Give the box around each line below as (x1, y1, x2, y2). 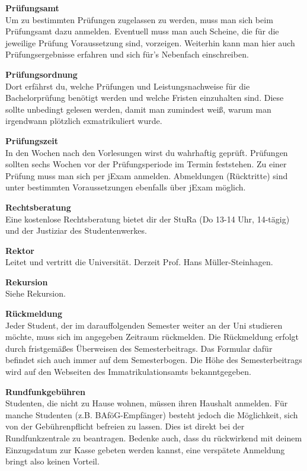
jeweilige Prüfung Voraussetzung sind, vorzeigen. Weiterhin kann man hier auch (5, 36, 295, 49)
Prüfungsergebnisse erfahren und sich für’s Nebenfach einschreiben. (5, 48, 249, 61)
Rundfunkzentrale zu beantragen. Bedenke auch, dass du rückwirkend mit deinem (5, 432, 302, 444)
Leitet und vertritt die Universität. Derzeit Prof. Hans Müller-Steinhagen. (5, 256, 273, 268)
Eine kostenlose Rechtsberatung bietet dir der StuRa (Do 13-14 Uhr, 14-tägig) (5, 212, 290, 225)
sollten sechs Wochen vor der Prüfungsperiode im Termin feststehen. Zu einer (5, 158, 287, 170)
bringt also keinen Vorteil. (5, 455, 100, 467)
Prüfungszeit (5, 134, 59, 147)
